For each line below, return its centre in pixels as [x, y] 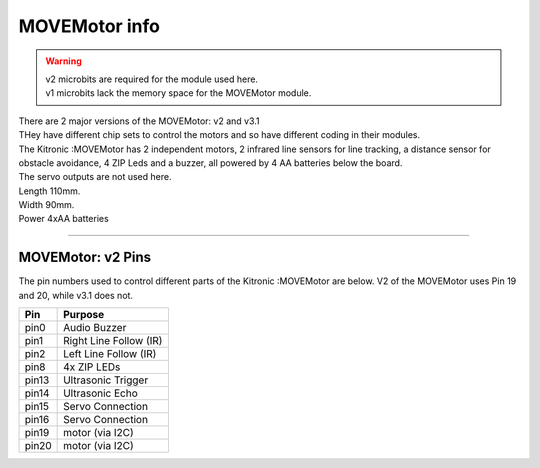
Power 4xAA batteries [63, 219]
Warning [63, 61]
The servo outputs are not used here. [95, 177]
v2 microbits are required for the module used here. [152, 79]
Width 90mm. [46, 205]
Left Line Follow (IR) [110, 354]
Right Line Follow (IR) [113, 341]
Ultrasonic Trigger [106, 380]
